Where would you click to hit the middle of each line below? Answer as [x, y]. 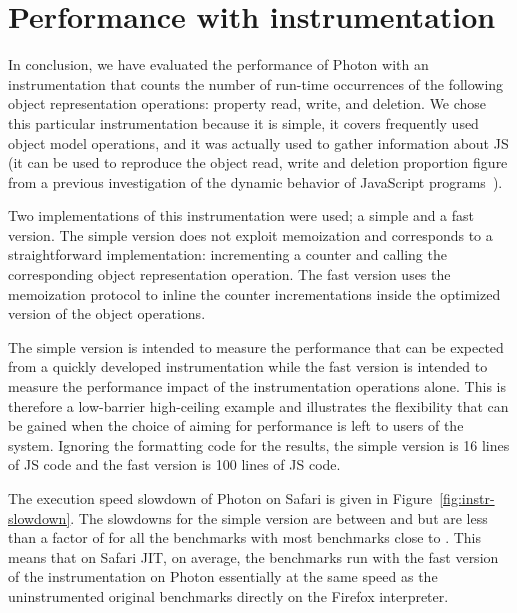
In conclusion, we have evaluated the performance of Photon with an [218, 64]
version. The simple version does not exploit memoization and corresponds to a [250, 234]
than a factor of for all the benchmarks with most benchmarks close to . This [245, 537]
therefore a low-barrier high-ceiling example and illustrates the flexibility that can [258, 405]
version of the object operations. [107, 313]
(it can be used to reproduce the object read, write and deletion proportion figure [258, 162]
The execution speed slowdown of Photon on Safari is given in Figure [220, 498]
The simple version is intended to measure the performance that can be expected [256, 346]
